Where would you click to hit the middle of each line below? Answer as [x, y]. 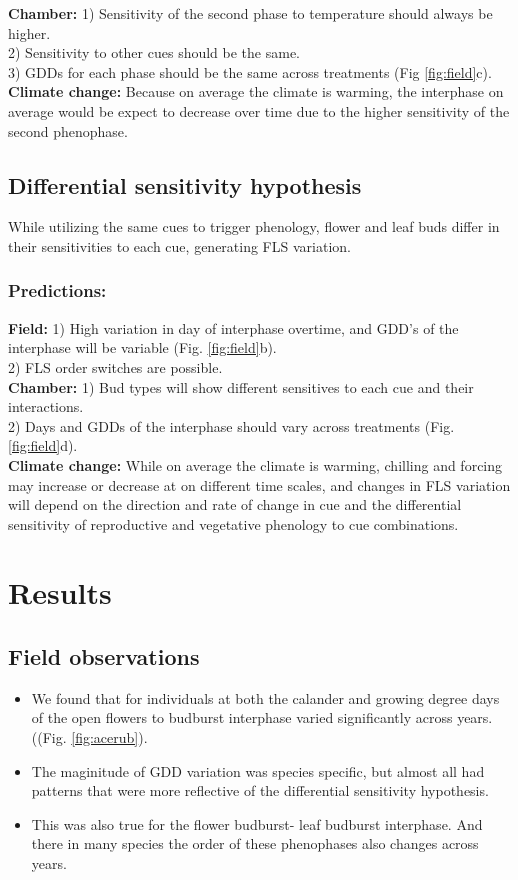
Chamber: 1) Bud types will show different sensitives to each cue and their [241, 386]
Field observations [104, 656]
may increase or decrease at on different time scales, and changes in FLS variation [259, 484]
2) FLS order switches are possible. [115, 366]
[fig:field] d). [43, 445]
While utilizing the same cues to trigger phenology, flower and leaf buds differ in [254, 226]
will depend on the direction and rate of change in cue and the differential [235, 504]
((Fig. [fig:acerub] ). [89, 737]
